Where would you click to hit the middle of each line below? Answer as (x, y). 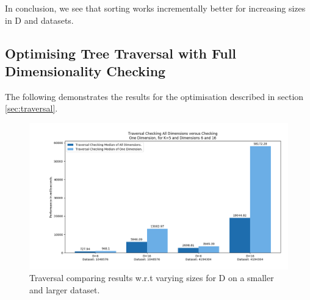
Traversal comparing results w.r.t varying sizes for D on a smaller (152, 278)
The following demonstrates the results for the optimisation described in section (154, 96)
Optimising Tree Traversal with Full (121, 53)
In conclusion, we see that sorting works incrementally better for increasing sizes (155, 8)
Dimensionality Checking (85, 70)
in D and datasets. (39, 20)
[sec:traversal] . (31, 108)
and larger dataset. (65, 289)
